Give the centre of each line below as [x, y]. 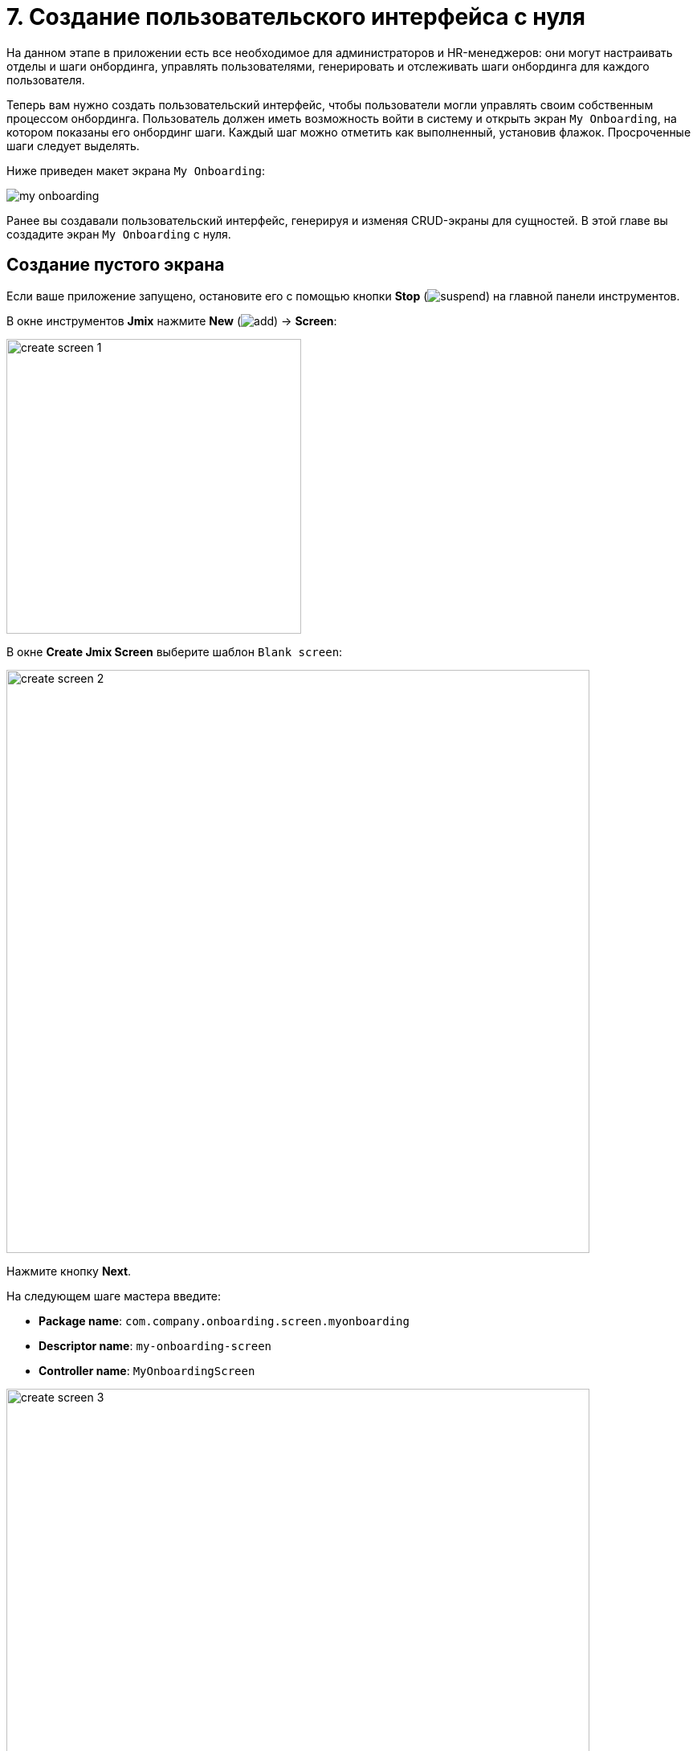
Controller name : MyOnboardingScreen [147, 1370]
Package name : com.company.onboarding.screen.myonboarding [224, 1320]
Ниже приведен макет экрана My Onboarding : [136, 170]
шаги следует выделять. [73, 145]
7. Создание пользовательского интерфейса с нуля [296, 17]
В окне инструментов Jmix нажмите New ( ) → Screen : [172, 320]
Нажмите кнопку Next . [69, 1271]
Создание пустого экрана [116, 265]
